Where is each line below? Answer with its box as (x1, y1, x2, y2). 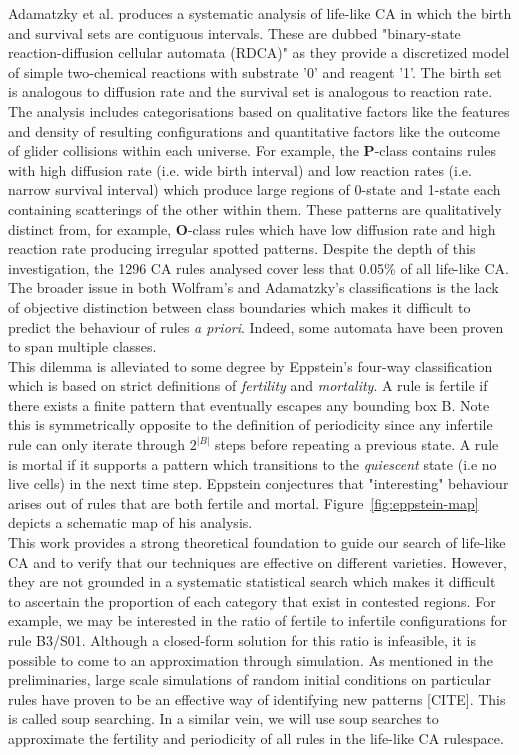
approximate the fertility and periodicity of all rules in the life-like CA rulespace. (8, 727, 504, 748)
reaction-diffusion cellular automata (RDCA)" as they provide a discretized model (8, 42, 510, 63)
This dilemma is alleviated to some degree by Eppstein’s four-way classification (8, 355, 493, 376)
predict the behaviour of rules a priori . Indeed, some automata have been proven (8, 316, 504, 337)
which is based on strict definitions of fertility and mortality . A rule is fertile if (8, 375, 488, 396)
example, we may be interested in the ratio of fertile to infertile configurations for (8, 610, 507, 631)
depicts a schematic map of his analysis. (8, 512, 253, 533)
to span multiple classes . (8, 336, 157, 357)
